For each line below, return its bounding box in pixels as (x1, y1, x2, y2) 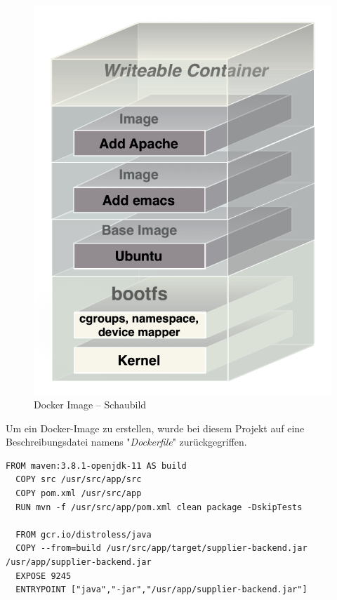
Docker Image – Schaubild (34, 397, 147, 412)
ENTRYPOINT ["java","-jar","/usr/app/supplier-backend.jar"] (15, 585, 308, 595)
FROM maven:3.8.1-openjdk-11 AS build (6, 460, 187, 471)
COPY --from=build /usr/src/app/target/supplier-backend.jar (15, 543, 308, 554)
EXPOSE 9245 (15, 571, 72, 581)
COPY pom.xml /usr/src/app (15, 488, 142, 499)
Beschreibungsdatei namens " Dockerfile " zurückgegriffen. (6, 434, 247, 449)
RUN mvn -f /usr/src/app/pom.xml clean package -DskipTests (15, 502, 303, 512)
